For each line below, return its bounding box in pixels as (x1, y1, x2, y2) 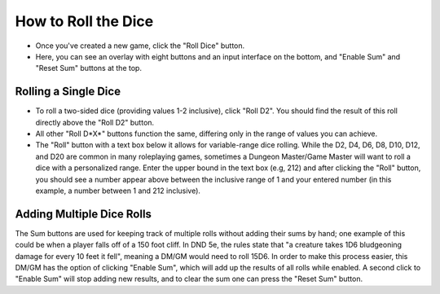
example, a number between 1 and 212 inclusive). (35, 186, 201, 195)
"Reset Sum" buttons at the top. (35, 64, 143, 73)
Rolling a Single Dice (15, 85, 121, 99)
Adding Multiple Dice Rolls (15, 207, 152, 221)
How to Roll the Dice (15, 12, 154, 30)
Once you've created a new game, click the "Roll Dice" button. (35, 41, 245, 50)
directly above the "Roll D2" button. (35, 117, 155, 127)
